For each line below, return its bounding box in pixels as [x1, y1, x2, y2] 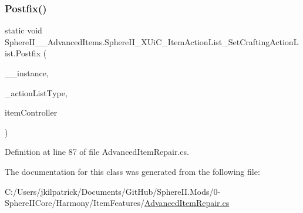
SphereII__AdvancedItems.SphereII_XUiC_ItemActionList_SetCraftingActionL [5, 35, 299, 48]
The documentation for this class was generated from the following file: [5, 165, 260, 177]
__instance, [5, 67, 49, 79]
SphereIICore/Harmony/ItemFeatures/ [5, 197, 145, 209]
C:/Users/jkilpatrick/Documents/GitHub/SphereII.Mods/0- [5, 185, 221, 197]
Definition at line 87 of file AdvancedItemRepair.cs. [5, 146, 189, 158]
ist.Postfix [5, 47, 41, 59]
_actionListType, [5, 86, 68, 99]
